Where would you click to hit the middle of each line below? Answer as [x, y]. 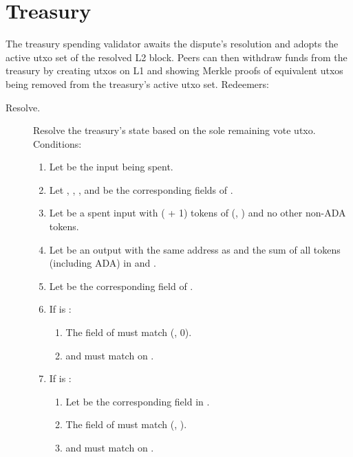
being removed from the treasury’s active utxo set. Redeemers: [137, 83]
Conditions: [57, 143]
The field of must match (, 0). [129, 332]
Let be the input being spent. [111, 167]
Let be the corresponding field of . [121, 286]
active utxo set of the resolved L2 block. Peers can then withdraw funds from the [176, 57]
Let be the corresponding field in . [138, 401]
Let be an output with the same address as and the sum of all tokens [195, 249]
